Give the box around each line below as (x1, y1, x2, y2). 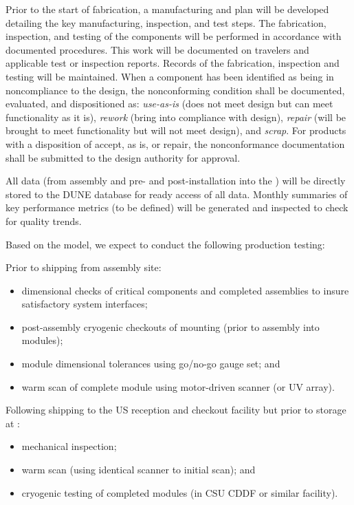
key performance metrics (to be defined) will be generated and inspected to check (5, 200, 349, 215)
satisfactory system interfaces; (21, 297, 148, 311)
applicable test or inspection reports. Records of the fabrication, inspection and (5, 56, 340, 70)
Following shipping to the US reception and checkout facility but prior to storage (5, 402, 346, 417)
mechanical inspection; (21, 439, 117, 453)
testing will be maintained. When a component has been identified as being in (5, 69, 334, 83)
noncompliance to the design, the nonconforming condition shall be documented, (5, 83, 345, 97)
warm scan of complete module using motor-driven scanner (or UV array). (21, 379, 335, 394)
